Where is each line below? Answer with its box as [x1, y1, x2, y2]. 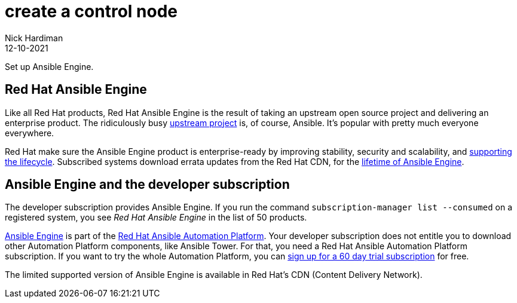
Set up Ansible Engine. [5, 61, 94, 72]
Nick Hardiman [5, 32, 63, 43]
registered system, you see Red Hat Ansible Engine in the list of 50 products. [5, 212, 307, 223]
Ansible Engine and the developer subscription [5, 177, 290, 192]
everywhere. [5, 127, 54, 138]
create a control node [5, 1, 178, 22]
